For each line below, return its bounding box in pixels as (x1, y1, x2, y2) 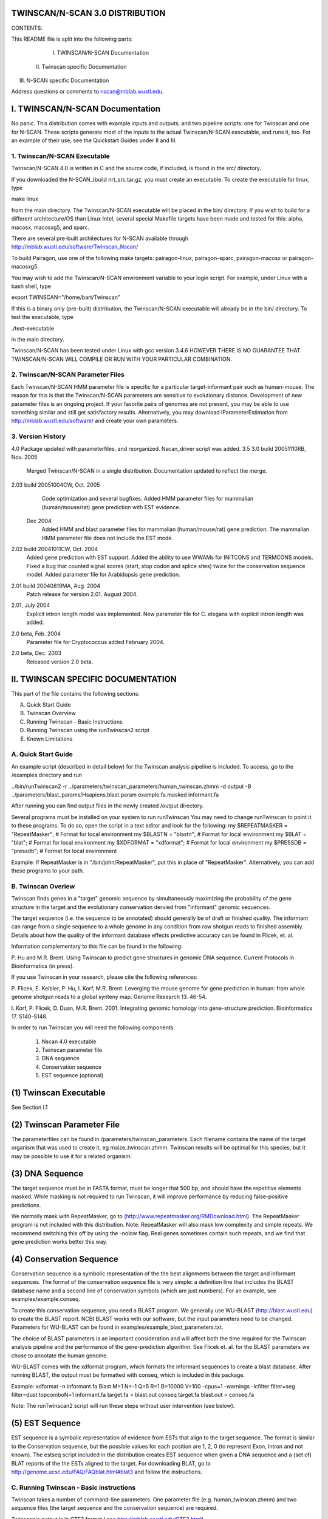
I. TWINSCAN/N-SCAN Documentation (11, 104, 161, 114)
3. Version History (11, 432, 66, 441)
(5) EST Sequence (11, 1418, 81, 1428)
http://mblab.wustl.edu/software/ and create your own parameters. (11, 417, 179, 425)
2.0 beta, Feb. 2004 (11, 629, 61, 637)
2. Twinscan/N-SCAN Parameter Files (11, 371, 125, 379)
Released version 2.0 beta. (26, 658, 94, 665)
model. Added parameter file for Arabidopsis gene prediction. (26, 571, 180, 578)
